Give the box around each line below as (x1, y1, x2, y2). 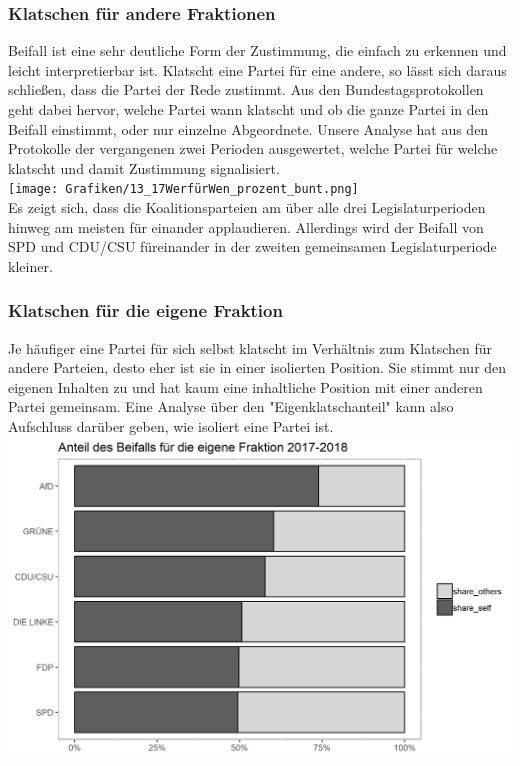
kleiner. (8, 255, 53, 276)
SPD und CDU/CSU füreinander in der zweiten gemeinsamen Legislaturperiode (8, 236, 497, 257)
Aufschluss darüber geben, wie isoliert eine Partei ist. (8, 416, 334, 436)
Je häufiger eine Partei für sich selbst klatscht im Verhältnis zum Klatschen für (8, 337, 493, 358)
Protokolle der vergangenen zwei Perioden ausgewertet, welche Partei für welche (8, 138, 498, 159)
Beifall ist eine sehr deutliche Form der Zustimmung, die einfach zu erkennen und (8, 40, 507, 61)
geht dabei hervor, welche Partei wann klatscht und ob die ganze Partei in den (8, 99, 489, 119)
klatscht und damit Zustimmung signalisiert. (8, 157, 280, 178)
